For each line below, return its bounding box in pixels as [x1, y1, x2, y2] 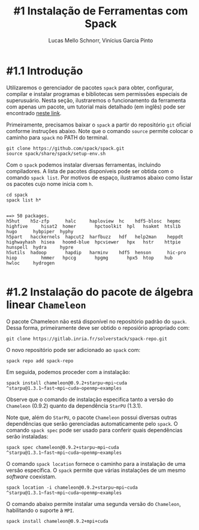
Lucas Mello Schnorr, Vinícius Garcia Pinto [48, 37, 153, 44]
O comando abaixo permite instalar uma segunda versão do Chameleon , [6, 500, 181, 507]
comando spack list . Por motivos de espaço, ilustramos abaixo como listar [6, 174, 193, 181]
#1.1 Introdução [6, 64, 83, 77]
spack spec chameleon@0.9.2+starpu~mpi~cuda [6, 444, 119, 450]
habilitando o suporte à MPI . [6, 507, 74, 514]
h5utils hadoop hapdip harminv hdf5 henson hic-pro [6, 249, 186, 255]
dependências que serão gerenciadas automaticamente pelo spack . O [6, 420, 178, 427]
